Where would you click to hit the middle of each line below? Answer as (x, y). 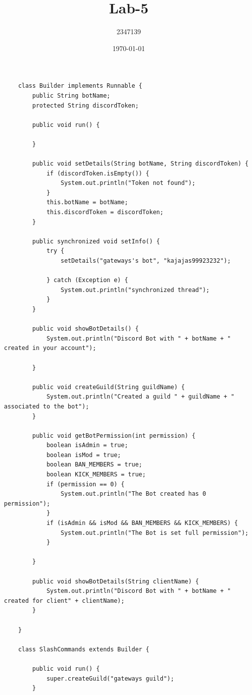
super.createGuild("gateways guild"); (110, 678)
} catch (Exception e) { (87, 280)
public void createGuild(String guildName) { (109, 387)
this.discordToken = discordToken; (105, 212)
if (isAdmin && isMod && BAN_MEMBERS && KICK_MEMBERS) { (142, 523)
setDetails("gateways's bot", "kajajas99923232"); (146, 261)
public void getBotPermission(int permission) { (114, 435)
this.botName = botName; (87, 203)
